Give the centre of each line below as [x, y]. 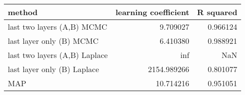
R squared [217, 12]
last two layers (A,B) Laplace [58, 55]
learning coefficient [152, 12]
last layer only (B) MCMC [53, 41]
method [23, 12]
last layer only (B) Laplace [53, 69]
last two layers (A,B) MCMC [58, 27]
